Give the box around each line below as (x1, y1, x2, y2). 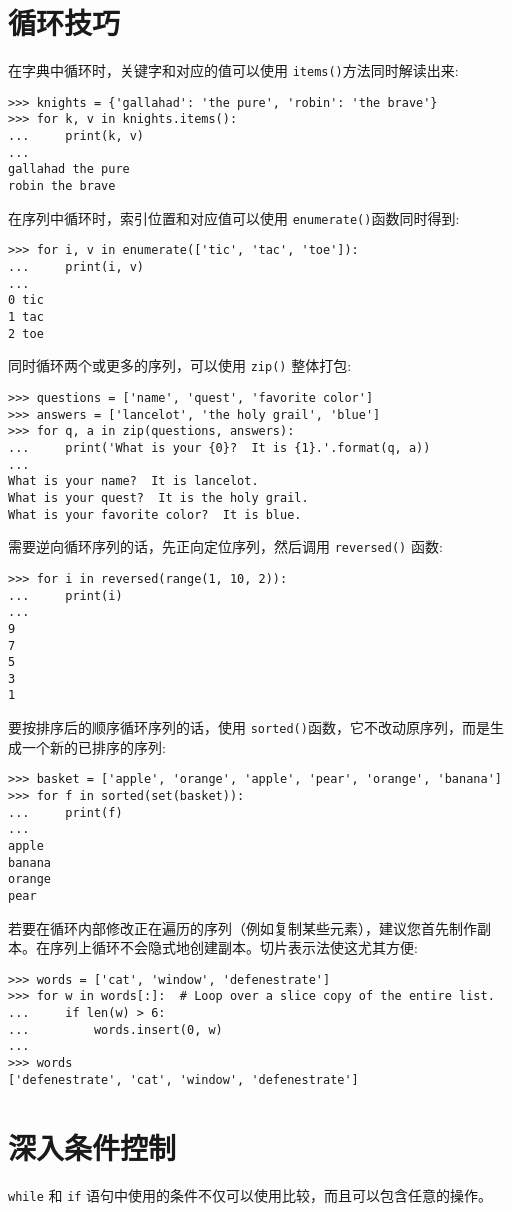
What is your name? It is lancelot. (8, 474, 259, 489)
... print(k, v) (8, 129, 145, 144)
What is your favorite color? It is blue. (8, 507, 302, 522)
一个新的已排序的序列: (21, 736, 166, 757)
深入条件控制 (8, 1126, 177, 1167)
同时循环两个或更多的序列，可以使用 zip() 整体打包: (8, 355, 352, 376)
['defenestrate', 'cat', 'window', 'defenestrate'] (8, 1072, 359, 1087)
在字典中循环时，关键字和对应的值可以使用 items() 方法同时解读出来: (8, 60, 459, 81)
